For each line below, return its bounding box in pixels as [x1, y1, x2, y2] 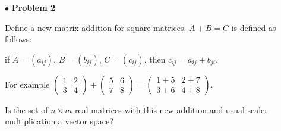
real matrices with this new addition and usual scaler [75, 103, 268, 116]
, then [144, 52, 166, 65]
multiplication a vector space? [5, 115, 113, 127]
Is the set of [5, 103, 48, 116]
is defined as [231, 21, 276, 33]
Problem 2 [11, 1, 55, 13]
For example [5, 77, 50, 90]
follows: [5, 33, 32, 45]
